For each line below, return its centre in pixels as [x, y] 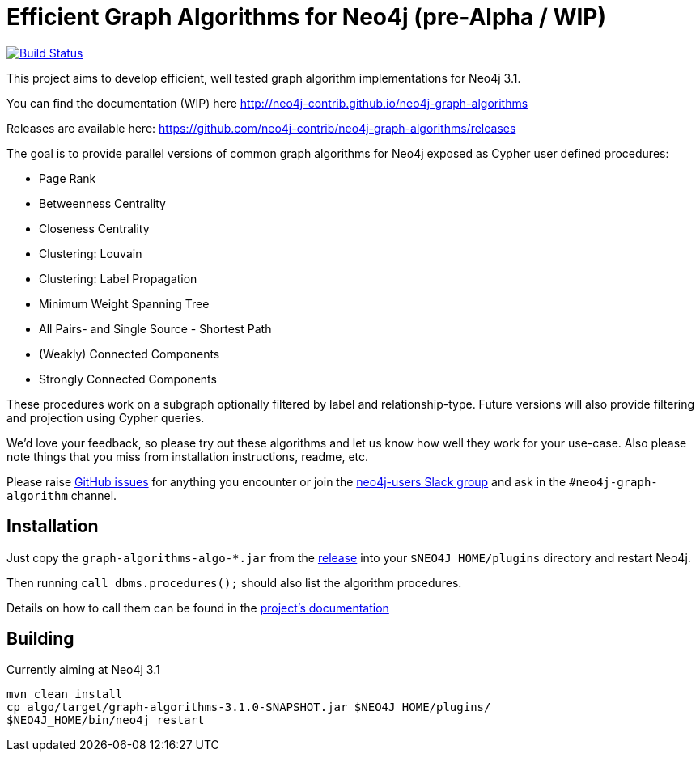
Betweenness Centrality [102, 203]
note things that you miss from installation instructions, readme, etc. [188, 456]
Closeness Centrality [94, 228]
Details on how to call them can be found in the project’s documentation [198, 608]
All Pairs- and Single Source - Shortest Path [155, 328]
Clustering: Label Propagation [118, 278]
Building [40, 639]
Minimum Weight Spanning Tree [124, 303]
